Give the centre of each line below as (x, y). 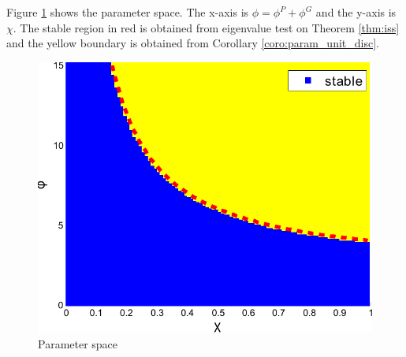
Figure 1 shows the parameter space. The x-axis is (128, 12)
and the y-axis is (356, 12)
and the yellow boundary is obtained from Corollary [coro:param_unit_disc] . (193, 43)
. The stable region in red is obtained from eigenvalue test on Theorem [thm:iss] (206, 27)
